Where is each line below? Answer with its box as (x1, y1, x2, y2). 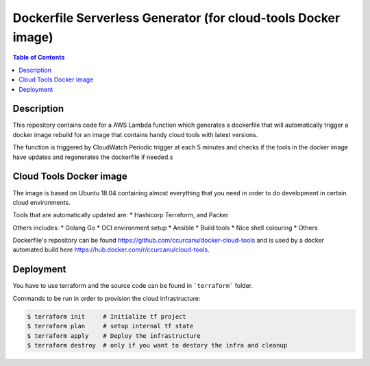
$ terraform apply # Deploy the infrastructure (27, 332, 201, 339)
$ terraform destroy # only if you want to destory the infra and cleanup (27, 341, 288, 349)
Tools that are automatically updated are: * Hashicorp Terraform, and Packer (12, 211, 229, 219)
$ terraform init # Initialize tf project (27, 313, 186, 320)
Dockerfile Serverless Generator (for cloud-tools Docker (12, 10, 341, 25)
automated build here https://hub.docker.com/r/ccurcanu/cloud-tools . (12, 245, 210, 254)
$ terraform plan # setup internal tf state (27, 322, 194, 330)
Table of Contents (12, 53, 65, 62)
